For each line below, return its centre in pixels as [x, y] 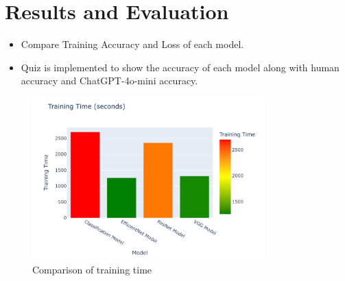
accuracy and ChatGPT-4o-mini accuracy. [109, 81]
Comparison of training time [92, 270]
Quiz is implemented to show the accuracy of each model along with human [180, 67]
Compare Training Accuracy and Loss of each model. [132, 44]
